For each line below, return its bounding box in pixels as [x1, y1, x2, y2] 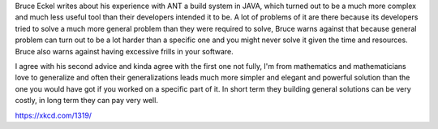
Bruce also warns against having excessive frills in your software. [15, 46, 234, 56]
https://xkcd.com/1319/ [15, 110, 92, 120]
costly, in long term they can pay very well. [15, 96, 158, 105]
